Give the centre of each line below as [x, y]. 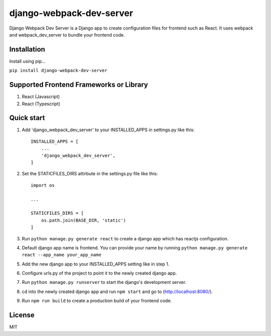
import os [43, 185]
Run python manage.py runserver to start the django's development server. [104, 282]
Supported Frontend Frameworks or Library [79, 85]
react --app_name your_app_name [61, 255]
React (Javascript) [41, 97]
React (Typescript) [41, 104]
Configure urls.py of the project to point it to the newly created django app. [99, 273]
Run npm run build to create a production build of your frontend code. [97, 301]
